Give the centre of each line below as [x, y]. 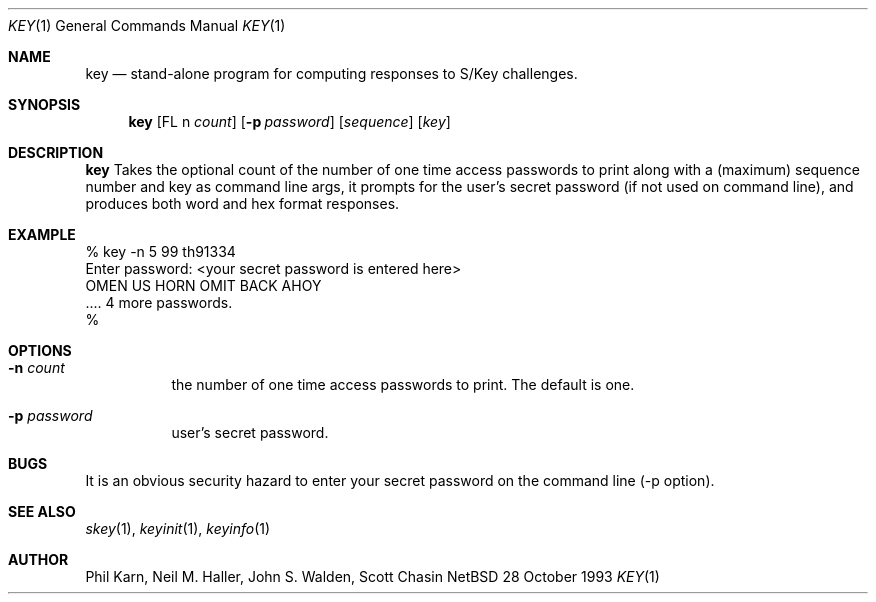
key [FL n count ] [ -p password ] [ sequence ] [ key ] [289, 121]
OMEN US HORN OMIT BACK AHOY [203, 285]
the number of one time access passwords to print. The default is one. [403, 384]
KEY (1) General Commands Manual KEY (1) [147, 25]
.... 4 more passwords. [159, 302]
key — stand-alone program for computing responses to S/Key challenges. [331, 73]
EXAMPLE [42, 234]
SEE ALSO [42, 511]
